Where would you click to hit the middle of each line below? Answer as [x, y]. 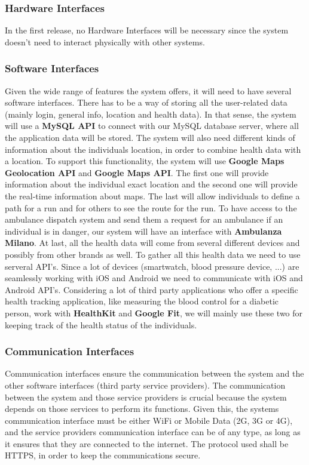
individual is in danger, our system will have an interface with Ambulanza [143, 231]
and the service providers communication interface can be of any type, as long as [153, 432]
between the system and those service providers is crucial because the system [146, 397]
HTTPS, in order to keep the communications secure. [103, 455]
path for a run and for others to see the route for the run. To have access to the [151, 207]
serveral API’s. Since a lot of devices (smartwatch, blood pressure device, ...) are [152, 266]
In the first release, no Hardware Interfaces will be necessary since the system [147, 30]
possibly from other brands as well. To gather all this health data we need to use [153, 254]
